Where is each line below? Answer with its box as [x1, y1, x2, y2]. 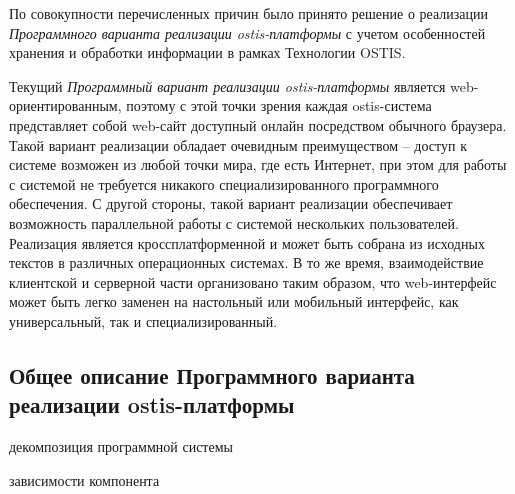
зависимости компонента [9, 469, 160, 490]
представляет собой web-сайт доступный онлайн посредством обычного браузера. [9, 114, 507, 135]
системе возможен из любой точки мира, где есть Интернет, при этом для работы [9, 154, 507, 175]
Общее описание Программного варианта [9, 359, 415, 390]
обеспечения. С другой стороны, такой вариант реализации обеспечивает [9, 193, 453, 214]
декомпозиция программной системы [9, 436, 233, 457]
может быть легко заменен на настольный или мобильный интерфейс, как [9, 291, 459, 312]
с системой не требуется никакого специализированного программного [9, 173, 439, 194]
